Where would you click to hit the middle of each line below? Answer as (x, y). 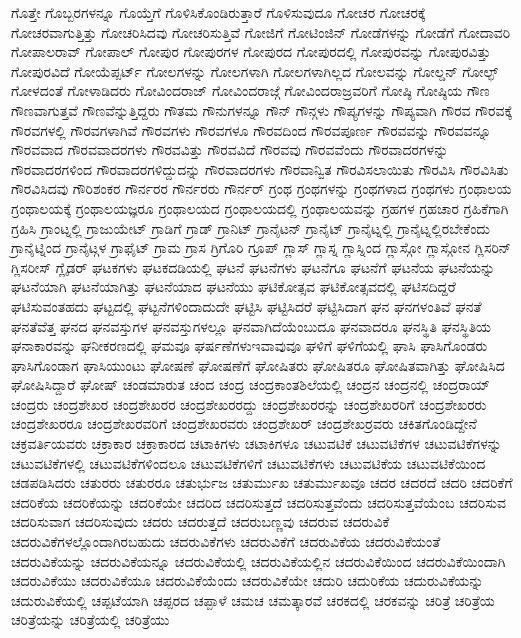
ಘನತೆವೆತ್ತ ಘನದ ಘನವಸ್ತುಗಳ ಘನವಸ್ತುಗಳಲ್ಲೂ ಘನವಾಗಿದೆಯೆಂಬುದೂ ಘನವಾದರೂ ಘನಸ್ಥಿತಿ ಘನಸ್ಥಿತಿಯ (251, 325)
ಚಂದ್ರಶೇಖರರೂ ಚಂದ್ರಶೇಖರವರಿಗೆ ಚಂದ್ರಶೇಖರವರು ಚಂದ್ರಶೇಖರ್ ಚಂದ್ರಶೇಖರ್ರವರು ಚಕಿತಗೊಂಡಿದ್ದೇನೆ (244, 423)
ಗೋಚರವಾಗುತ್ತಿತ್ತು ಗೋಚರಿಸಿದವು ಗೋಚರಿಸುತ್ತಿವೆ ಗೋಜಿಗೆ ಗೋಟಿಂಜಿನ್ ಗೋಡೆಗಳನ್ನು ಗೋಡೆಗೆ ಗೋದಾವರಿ (261, 31)
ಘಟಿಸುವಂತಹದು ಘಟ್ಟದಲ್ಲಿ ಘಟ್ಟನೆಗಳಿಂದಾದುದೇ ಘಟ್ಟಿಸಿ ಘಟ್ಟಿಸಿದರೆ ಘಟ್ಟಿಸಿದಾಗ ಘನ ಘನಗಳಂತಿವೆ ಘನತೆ (246, 305)
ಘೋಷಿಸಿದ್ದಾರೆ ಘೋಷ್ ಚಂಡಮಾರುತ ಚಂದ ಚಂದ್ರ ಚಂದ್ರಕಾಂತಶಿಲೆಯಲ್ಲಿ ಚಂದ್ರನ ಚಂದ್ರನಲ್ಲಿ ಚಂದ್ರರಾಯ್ (251, 384)
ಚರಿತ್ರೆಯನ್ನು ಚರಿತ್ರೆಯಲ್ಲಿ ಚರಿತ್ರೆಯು (90, 619)
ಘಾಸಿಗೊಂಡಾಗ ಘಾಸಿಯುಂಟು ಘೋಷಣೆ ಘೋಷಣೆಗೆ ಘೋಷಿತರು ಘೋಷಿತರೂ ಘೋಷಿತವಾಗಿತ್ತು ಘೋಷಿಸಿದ (258, 364)
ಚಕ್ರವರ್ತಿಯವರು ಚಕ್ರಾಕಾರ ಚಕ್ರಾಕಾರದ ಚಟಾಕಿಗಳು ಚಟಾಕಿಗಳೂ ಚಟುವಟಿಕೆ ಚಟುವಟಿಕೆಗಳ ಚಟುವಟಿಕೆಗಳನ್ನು (256, 443)
